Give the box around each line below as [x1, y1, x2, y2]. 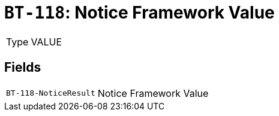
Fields [4, 60, 41, 75]
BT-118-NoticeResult [6, 88, 95, 98]
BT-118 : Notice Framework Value [4, 2, 275, 23]
